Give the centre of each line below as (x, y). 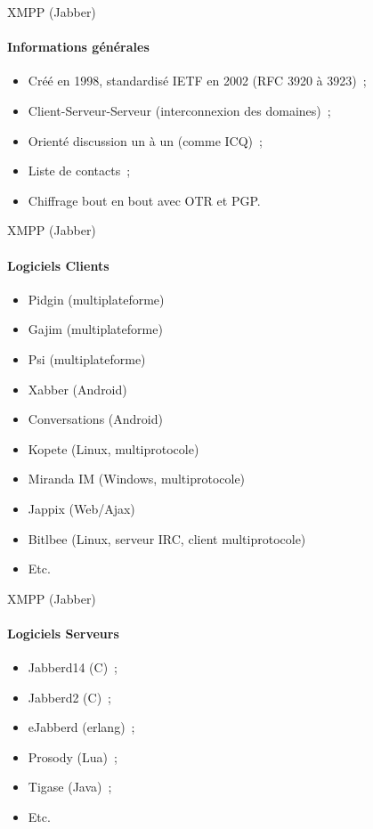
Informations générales (78, 47)
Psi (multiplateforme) (87, 358)
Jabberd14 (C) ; (73, 667)
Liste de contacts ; (79, 171)
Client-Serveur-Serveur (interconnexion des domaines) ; (179, 110)
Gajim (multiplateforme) (95, 329)
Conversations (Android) (95, 419)
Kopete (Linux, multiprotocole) (114, 448)
